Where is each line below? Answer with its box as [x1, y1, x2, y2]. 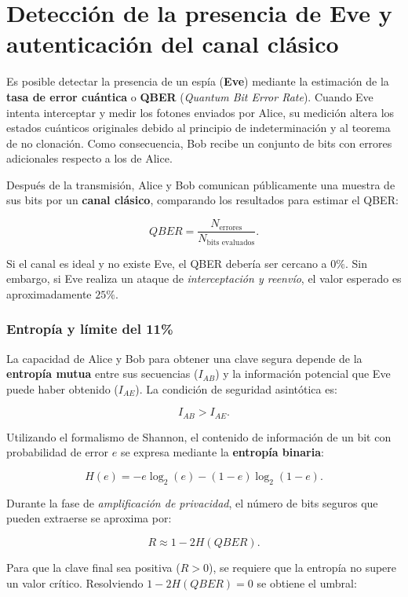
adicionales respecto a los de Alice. [6, 150, 173, 167]
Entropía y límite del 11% [6, 319, 173, 339]
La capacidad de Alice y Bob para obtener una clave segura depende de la [6, 350, 362, 366]
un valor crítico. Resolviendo [6, 574, 144, 591]
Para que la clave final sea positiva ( [6, 559, 180, 575]
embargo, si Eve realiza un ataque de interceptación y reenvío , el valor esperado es [6, 270, 402, 287]
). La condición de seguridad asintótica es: [135, 380, 337, 397]
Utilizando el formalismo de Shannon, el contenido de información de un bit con [6, 428, 392, 445]
